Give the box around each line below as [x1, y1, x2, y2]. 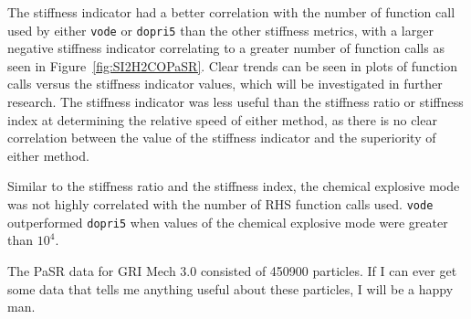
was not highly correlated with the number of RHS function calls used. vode [7, 195, 434, 213]
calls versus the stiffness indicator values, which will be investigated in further [7, 74, 443, 93]
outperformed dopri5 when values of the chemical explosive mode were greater [7, 212, 448, 231]
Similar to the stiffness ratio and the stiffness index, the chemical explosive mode [7, 176, 460, 196]
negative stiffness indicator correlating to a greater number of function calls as [7, 38, 445, 58]
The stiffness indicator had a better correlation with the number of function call [7, 3, 455, 21]
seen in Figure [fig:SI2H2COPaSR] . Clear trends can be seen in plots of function [7, 56, 457, 75]
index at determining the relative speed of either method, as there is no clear [7, 110, 437, 129]
